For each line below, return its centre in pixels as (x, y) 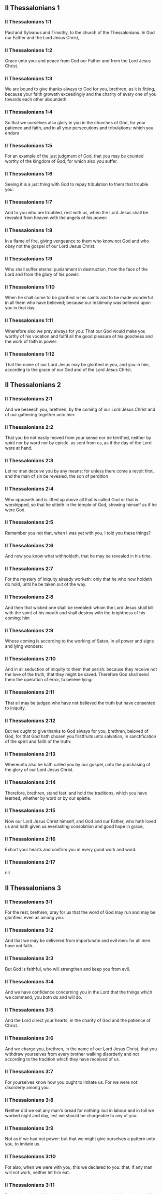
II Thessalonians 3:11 (30, 1185)
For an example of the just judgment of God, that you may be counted (74, 156)
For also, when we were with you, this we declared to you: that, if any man (79, 1167)
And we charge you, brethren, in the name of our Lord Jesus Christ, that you (81, 1049)
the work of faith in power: (31, 341)
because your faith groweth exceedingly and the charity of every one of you (81, 94)
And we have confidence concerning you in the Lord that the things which (79, 992)
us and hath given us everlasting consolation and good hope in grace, (74, 826)
